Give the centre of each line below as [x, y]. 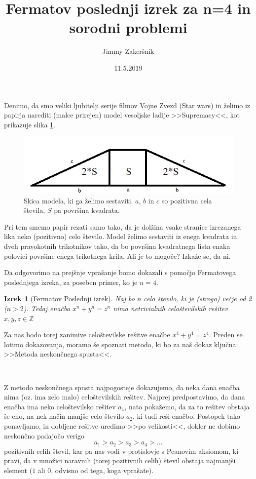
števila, [35, 210]
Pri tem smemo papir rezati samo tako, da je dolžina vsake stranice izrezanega [123, 226]
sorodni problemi [128, 27]
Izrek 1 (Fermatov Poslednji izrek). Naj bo [69, 299]
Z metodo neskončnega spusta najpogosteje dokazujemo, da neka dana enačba [122, 387]
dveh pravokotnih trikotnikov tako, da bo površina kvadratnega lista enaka [117, 246]
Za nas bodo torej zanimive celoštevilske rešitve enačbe [87, 335]
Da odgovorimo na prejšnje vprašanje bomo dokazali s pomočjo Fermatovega [120, 272]
